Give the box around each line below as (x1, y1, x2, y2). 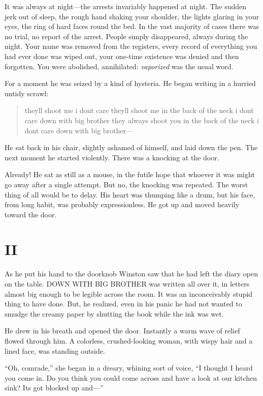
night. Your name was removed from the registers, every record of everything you (5, 41, 257, 51)
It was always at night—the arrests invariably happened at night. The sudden (5, 1, 247, 11)
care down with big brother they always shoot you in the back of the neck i (24, 115, 259, 125)
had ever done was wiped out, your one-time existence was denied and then (5, 50, 239, 61)
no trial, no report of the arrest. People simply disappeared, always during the (5, 31, 248, 41)
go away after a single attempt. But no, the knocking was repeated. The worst (5, 179, 248, 189)
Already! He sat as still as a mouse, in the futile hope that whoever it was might (5, 169, 255, 180)
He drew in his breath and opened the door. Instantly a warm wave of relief (5, 325, 240, 336)
